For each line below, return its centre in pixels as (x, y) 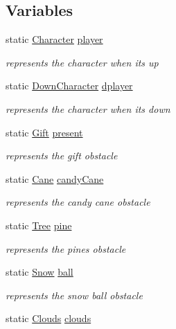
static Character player (54, 39)
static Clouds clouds (49, 318)
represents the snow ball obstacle (74, 295)
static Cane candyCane (55, 178)
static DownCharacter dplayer (69, 86)
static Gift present (44, 132)
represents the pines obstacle (66, 248)
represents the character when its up (82, 62)
